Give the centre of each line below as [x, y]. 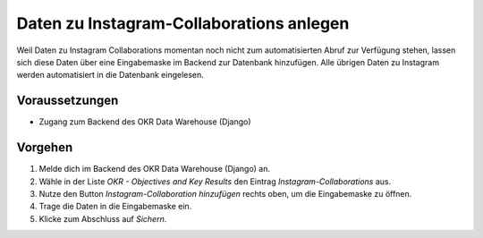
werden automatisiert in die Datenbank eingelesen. [110, 75]
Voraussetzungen [68, 101]
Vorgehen [45, 148]
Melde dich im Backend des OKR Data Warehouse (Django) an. [155, 169]
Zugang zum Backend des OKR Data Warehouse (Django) [145, 122]
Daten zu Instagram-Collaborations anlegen [183, 23]
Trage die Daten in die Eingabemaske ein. [115, 207]
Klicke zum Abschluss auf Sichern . [103, 218]
